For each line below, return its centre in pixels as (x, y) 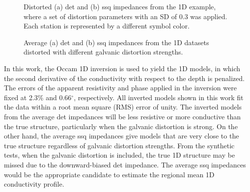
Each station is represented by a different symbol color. (107, 26)
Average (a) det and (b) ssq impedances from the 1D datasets (116, 42)
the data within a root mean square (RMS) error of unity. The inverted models (123, 107)
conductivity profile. (34, 184)
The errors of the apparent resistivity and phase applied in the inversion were (120, 88)
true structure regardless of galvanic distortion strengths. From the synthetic (119, 145)
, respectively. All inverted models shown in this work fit (159, 97)
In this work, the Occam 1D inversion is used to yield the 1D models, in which (122, 68)
